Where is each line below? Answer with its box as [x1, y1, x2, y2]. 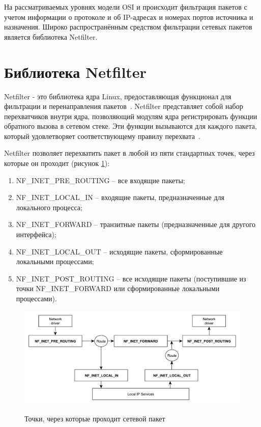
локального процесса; [16, 202, 82, 212]
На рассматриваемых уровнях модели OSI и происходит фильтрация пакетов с [4, 2, 247, 12]
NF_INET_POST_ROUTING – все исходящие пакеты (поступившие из [16, 273, 246, 283]
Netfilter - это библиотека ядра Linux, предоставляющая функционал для [4, 91, 231, 101]
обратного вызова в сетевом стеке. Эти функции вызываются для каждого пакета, [4, 121, 257, 131]
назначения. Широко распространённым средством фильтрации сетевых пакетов [4, 21, 252, 32]
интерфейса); [16, 229, 56, 240]
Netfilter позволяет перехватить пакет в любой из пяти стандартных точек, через [4, 148, 255, 158]
